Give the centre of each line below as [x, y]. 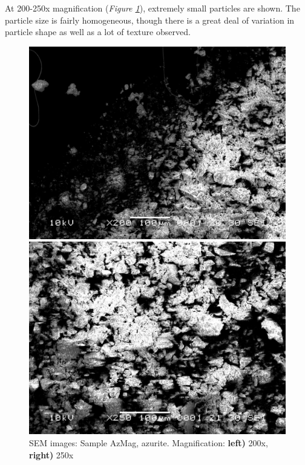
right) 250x [51, 454]
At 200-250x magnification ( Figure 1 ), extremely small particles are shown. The [152, 8]
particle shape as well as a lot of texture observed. [98, 32]
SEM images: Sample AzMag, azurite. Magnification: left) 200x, [149, 442]
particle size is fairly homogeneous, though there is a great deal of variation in [150, 20]
